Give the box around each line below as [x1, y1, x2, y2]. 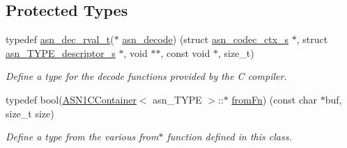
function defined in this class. [167, 129, 292, 144]
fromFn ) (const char [231, 92, 317, 106]
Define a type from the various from [6, 129, 159, 144]
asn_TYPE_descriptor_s [6, 45, 116, 60]
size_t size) [6, 106, 54, 120]
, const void [160, 45, 210, 60]
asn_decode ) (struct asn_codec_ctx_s [122, 32, 289, 47]
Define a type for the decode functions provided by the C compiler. [6, 69, 287, 83]
